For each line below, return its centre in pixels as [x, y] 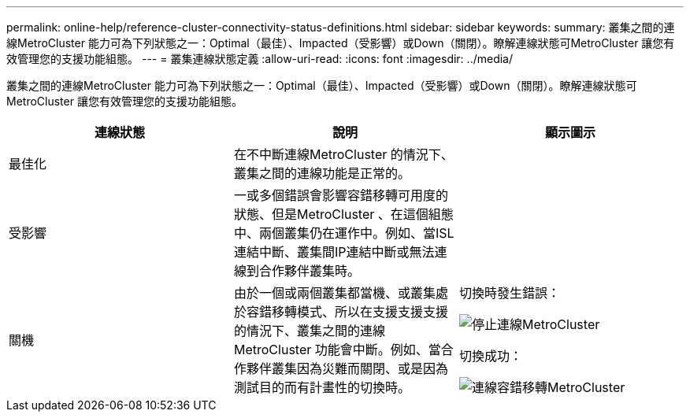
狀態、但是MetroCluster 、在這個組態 [343, 214]
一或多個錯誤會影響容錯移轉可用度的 [341, 195]
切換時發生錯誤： [509, 293]
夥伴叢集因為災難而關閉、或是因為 [347, 368]
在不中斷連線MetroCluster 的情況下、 [343, 154]
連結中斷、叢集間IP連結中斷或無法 [334, 252]
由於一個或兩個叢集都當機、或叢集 [334, 293]
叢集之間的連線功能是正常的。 [322, 173]
